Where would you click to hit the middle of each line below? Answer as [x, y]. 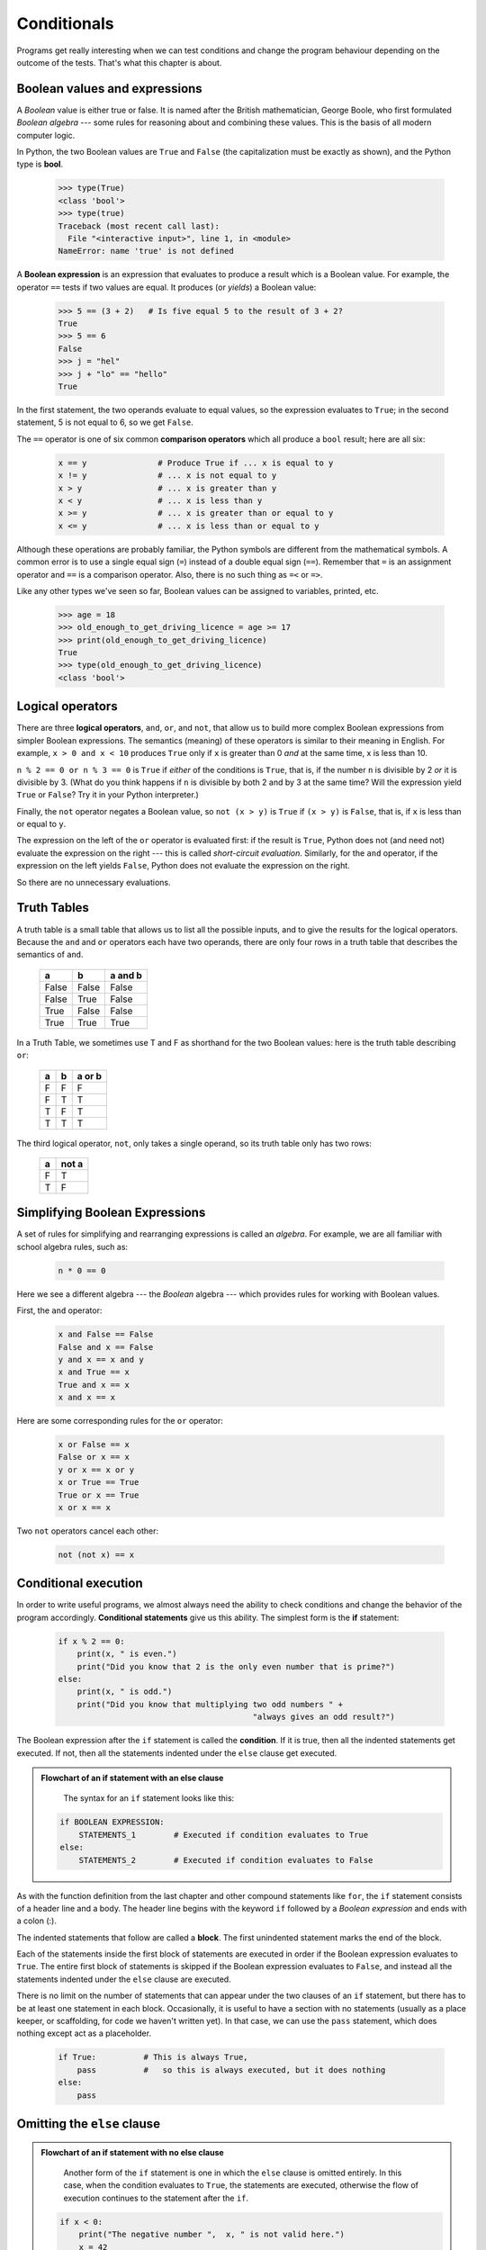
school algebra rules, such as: [72, 1246]
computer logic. [46, 135]
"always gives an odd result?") [324, 1717]
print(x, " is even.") [127, 1654]
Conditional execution [80, 1584]
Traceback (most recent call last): [139, 226]
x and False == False [106, 1335]
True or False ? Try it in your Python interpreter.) [108, 795]
